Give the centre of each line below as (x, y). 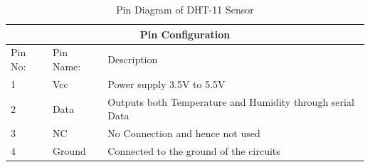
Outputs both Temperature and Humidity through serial (231, 101)
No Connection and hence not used (184, 133)
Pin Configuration (185, 34)
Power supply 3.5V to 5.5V (166, 83)
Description (133, 59)
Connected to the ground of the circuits (194, 151)
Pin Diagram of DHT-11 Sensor (185, 9)
